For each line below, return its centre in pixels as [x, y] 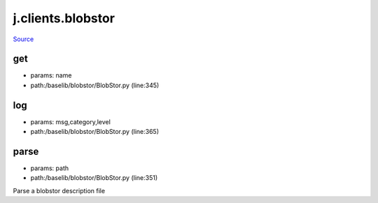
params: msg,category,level [71, 121]
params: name [51, 75]
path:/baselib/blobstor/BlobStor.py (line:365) [94, 132]
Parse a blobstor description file [59, 190]
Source [23, 39]
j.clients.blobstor [64, 18]
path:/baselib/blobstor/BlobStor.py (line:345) [95, 85]
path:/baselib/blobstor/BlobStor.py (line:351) [94, 178]
